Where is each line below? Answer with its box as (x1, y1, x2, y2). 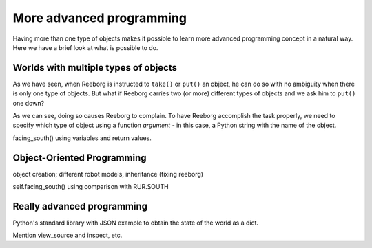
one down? (12, 99, 45, 107)
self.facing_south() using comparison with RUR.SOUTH (12, 183, 169, 191)
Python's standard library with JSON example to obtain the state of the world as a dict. (12, 218, 258, 227)
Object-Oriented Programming (12, 152, 147, 164)
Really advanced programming (12, 200, 148, 212)
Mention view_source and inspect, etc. (12, 231, 123, 240)
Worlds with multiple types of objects (12, 62, 177, 74)
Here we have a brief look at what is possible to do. (12, 43, 158, 52)
